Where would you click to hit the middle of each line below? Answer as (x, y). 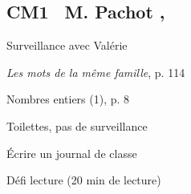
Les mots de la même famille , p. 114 (96, 72)
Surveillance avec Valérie (67, 45)
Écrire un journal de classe (72, 153)
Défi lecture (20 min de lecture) (84, 180)
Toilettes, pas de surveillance (77, 125)
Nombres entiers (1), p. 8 (68, 99)
